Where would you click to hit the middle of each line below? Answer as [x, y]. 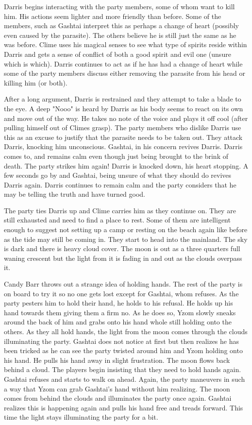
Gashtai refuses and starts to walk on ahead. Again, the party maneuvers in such [125, 379]
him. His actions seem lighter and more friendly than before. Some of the [113, 16]
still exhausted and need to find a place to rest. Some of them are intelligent [117, 220]
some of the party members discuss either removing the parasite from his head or [125, 73]
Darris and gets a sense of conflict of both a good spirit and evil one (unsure [118, 54]
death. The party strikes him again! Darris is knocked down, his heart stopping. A [126, 165]
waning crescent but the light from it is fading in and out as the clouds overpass [123, 258]
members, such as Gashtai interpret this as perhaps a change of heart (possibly [121, 25]
